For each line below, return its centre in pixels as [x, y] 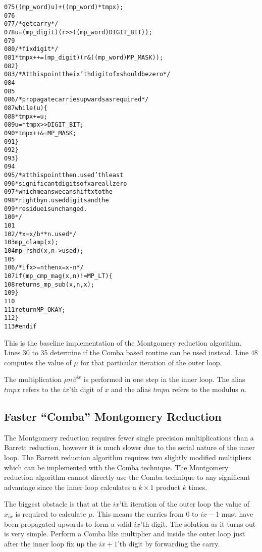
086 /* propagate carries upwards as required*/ [76, 100]
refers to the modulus [205, 389]
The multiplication [33, 379]
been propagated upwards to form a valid [68, 523]
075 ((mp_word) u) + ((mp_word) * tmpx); [64, 7]
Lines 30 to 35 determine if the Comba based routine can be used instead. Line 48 [131, 352]
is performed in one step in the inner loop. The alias [164, 379]
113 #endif [20, 326]
